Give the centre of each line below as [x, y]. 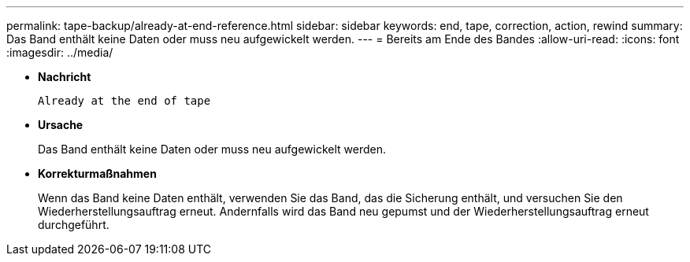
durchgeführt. [74, 225]
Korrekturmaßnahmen [97, 173]
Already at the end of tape [124, 101]
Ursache [61, 125]
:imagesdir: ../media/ [60, 52]
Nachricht [65, 77]
